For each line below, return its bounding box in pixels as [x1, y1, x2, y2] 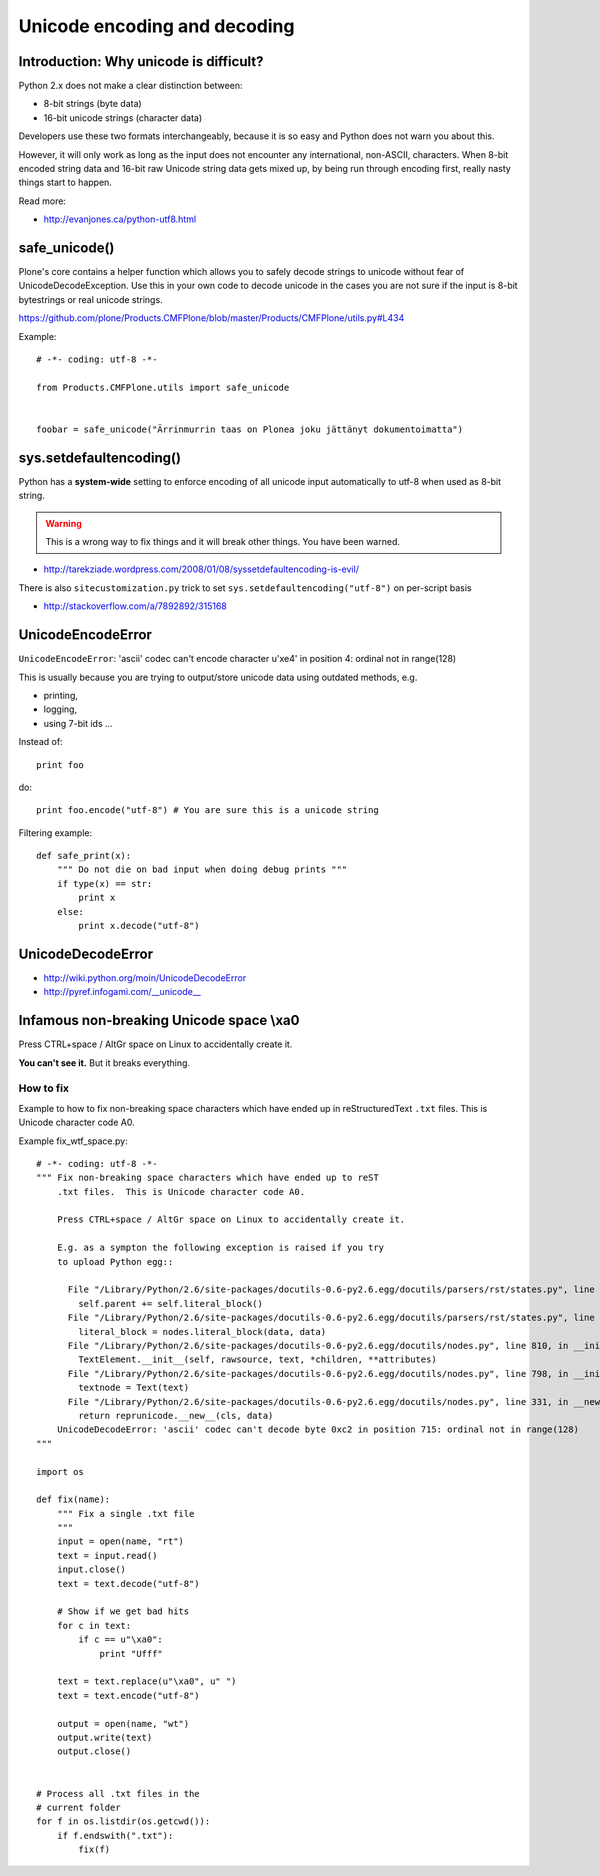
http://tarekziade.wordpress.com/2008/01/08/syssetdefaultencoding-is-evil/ [43, 563, 360, 575]
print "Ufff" [99, 1648, 164, 1659]
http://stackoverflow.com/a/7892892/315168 [43, 600, 227, 612]
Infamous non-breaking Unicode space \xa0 [18, 1012, 300, 1029]
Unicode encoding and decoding [18, 15, 295, 37]
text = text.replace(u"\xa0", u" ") [56, 1676, 237, 1687]
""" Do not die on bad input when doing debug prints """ [56, 864, 348, 875]
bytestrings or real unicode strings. [18, 293, 164, 305]
